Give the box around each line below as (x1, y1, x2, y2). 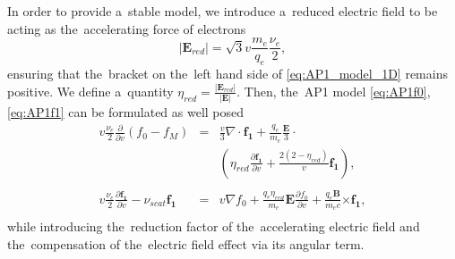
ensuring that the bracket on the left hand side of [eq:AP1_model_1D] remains (7, 64, 448, 83)
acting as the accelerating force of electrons (7, 19, 246, 38)
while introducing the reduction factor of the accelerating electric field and (7, 217, 420, 236)
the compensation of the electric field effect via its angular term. (7, 234, 365, 253)
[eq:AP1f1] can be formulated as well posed (7, 103, 245, 121)
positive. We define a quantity (7, 81, 174, 100)
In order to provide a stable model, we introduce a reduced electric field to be (7, 2, 438, 20)
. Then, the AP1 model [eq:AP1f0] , (236, 81, 431, 100)
